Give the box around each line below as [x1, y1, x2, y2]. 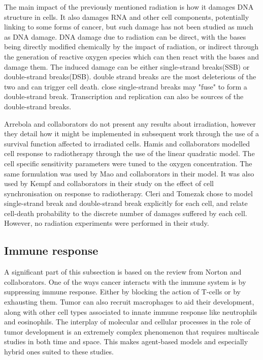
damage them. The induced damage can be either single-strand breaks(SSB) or [4, 61, 250, 72]
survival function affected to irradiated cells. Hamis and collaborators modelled [4, 138, 250, 148]
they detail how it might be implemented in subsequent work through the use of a [4, 128, 259, 139]
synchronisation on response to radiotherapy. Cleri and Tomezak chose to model [4, 188, 253, 198]
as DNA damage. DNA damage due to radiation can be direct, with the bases [4, 31, 246, 42]
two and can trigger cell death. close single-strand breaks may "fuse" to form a [4, 81, 247, 92]
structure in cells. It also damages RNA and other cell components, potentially [4, 11, 249, 22]
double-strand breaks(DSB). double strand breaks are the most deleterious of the [4, 71, 256, 82]
